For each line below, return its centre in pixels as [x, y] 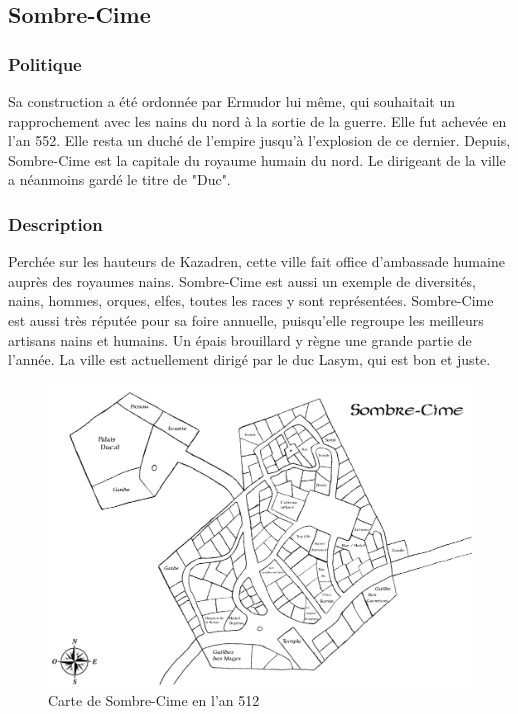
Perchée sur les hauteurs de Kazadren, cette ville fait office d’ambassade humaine [256, 261]
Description [55, 223]
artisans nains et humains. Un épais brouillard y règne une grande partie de [240, 339]
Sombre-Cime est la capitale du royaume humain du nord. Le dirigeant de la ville [257, 159]
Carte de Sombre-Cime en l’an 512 [154, 700]
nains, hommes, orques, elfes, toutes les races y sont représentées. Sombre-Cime [251, 300]
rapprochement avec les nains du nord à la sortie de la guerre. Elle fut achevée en [257, 120]
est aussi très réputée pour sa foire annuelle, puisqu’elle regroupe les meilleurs [246, 319]
